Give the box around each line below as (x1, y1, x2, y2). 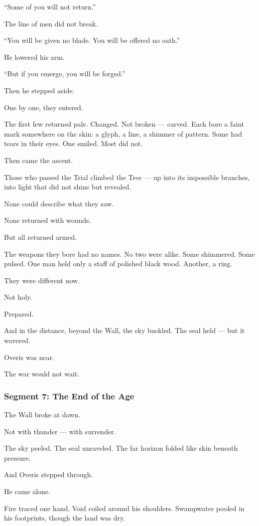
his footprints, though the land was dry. (4, 513, 126, 523)
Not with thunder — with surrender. (4, 426, 116, 436)
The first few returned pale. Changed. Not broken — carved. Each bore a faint (4, 119, 244, 129)
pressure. (4, 452, 31, 463)
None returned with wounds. (4, 215, 91, 225)
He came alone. (4, 486, 50, 497)
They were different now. (4, 275, 80, 285)
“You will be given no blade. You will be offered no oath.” (4, 35, 180, 45)
